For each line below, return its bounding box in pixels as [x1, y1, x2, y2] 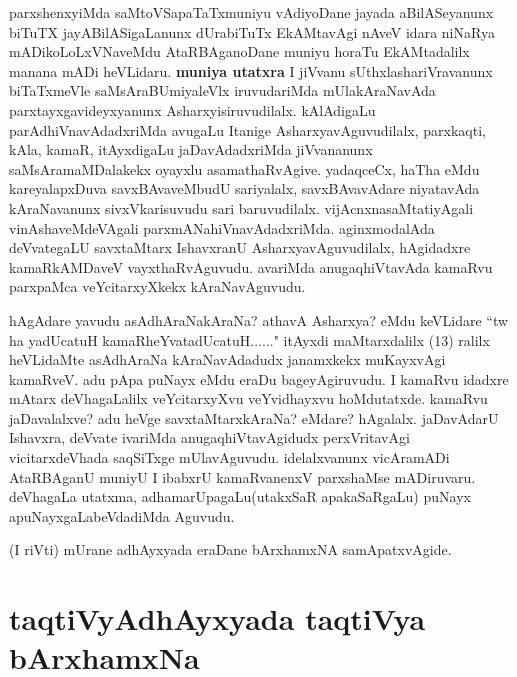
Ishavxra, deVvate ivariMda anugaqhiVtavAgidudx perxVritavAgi [9, 427, 410, 448]
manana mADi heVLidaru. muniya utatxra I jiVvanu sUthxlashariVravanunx [9, 60, 493, 81]
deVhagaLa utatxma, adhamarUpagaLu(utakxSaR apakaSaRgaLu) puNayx [9, 486, 471, 507]
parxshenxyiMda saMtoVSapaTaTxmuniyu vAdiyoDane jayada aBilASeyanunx [9, 2, 494, 22]
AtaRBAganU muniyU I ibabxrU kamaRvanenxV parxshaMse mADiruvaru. [9, 466, 476, 487]
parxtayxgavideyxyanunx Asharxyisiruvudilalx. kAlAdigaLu [9, 99, 376, 120]
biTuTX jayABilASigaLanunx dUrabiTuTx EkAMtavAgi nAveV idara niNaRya [9, 21, 495, 42]
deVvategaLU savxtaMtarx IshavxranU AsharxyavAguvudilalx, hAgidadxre [9, 237, 471, 258]
